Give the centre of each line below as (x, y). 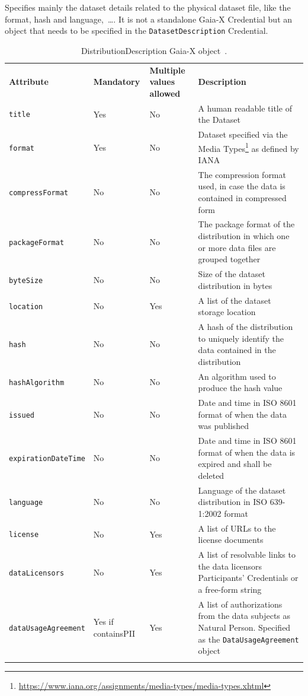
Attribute (29, 82)
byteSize (26, 280)
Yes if (103, 622)
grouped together (229, 259)
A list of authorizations (240, 604)
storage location (227, 312)
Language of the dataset (242, 490)
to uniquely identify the (241, 338)
